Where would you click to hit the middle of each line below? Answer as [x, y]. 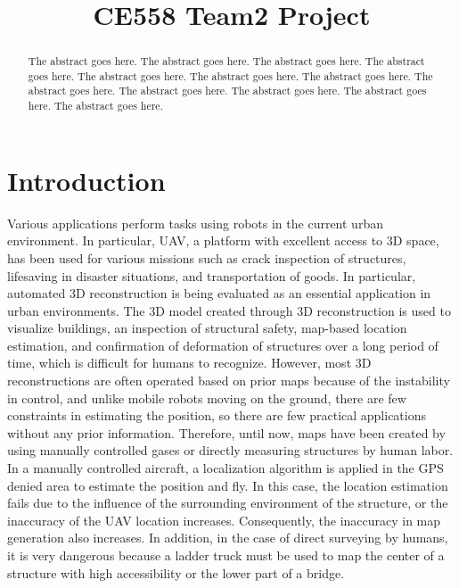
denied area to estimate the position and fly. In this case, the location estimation [228, 485]
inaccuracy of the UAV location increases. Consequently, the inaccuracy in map [224, 520]
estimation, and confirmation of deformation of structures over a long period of [223, 345]
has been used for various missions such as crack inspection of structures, [207, 257]
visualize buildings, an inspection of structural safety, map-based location [207, 328]
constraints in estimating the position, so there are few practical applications [217, 415]
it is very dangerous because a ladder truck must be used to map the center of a [226, 555]
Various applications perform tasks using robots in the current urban [195, 223]
